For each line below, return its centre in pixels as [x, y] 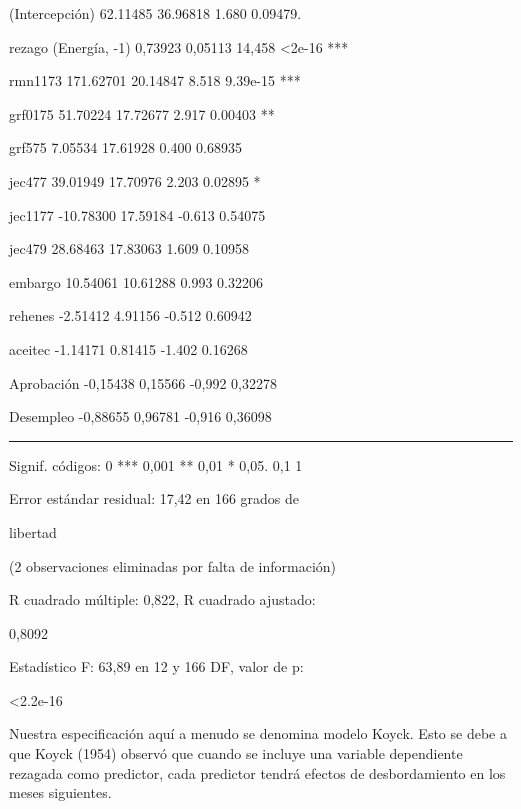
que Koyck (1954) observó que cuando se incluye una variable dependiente [236, 753]
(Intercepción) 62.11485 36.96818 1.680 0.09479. [155, 13]
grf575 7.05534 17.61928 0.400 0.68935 [125, 147]
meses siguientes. [60, 792]
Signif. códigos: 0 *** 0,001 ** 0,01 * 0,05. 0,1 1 [156, 464]
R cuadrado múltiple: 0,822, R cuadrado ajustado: [162, 599]
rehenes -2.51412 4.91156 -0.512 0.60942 [130, 315]
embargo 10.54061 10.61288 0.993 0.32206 [136, 281]
